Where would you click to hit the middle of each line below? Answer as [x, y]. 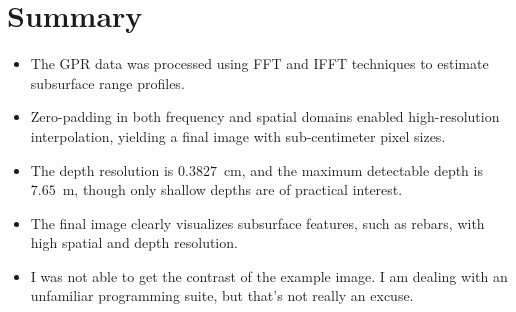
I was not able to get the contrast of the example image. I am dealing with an [269, 275]
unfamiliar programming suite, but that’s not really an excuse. [222, 295]
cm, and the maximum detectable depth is [353, 169]
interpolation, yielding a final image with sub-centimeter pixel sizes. [238, 135]
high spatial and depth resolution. [134, 242]
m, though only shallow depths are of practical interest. [232, 189]
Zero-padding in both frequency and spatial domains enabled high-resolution [265, 116]
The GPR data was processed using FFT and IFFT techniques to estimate [259, 63]
